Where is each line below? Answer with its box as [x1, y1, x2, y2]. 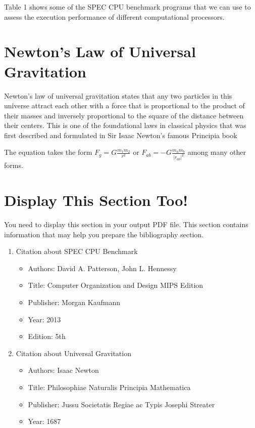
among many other [187, 147, 246, 157]
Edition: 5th [28, 331, 66, 341]
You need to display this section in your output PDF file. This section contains [4, 219, 248, 230]
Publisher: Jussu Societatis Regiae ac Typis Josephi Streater [28, 399, 215, 409]
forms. [4, 160, 23, 170]
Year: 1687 [28, 416, 61, 426]
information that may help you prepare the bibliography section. [4, 229, 204, 239]
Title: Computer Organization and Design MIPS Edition [28, 280, 203, 290]
